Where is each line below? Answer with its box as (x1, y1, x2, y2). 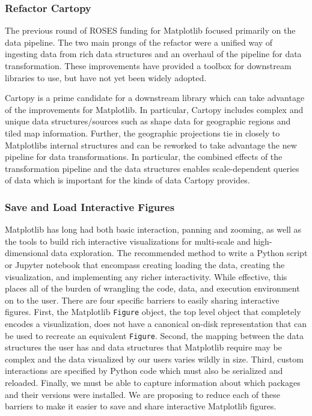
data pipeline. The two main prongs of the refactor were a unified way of (5, 35, 273, 48)
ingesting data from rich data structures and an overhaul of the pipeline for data (5, 47, 302, 60)
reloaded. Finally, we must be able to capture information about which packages (5, 376, 301, 388)
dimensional (5, 246, 49, 259)
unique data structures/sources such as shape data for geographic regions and (5, 115, 291, 127)
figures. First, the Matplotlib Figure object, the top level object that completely (5, 305, 301, 318)
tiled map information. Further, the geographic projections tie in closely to (5, 126, 280, 139)
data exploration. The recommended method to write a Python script (51, 246, 308, 259)
